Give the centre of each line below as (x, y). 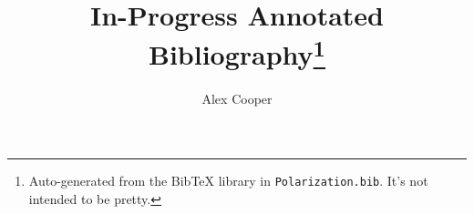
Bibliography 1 (237, 52)
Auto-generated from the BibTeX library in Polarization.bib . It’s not (228, 181)
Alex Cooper (237, 98)
